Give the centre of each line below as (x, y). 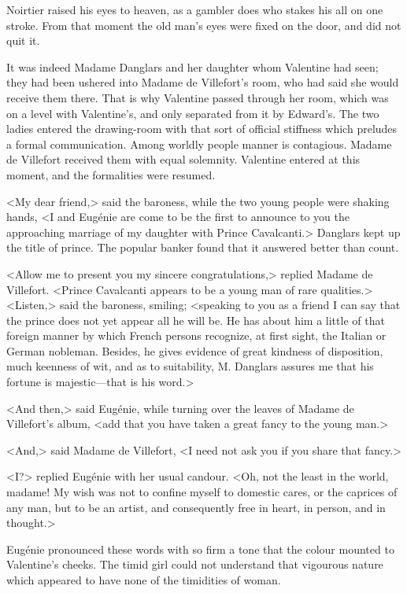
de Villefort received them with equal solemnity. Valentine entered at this (183, 159)
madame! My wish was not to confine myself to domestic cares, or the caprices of (202, 492)
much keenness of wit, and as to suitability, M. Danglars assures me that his (190, 366)
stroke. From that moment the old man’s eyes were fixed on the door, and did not (204, 25)
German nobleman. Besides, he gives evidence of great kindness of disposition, (195, 350)
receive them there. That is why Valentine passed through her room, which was (198, 97)
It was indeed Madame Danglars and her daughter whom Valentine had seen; (192, 66)
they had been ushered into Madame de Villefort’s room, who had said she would (203, 82)
